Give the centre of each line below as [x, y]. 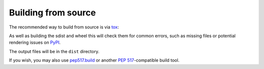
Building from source [53, 13]
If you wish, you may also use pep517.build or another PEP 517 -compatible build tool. [94, 60]
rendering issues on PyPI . [35, 42]
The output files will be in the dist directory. [54, 51]
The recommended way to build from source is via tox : [64, 27]
